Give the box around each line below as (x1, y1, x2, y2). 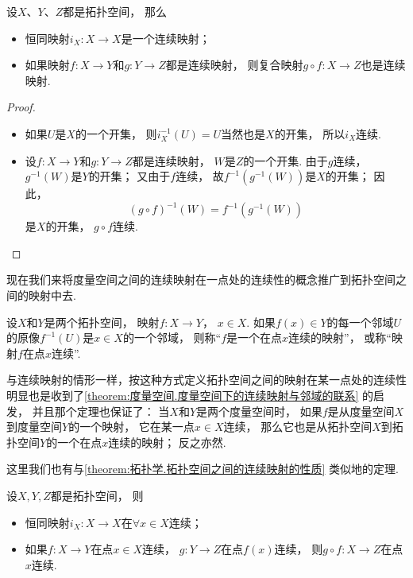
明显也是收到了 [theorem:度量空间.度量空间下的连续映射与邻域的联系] (6, 387, 359, 403)
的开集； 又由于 (88, 168, 171, 184)
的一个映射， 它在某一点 (68, 418, 195, 435)
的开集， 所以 (274, 125, 345, 142)
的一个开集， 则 (75, 125, 157, 142)
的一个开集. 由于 (243, 152, 328, 169)
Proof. (6, 99, 36, 115)
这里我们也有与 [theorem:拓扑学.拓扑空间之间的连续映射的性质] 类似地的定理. (6, 460, 399, 477)
